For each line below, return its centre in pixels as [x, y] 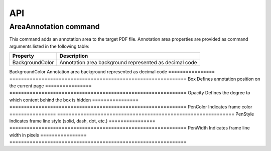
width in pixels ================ [48, 135]
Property [23, 56]
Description [74, 56]
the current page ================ [51, 86]
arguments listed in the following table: [49, 46]
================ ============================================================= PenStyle [132, 114]
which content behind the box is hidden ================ [74, 100]
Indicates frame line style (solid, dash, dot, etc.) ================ [82, 121]
